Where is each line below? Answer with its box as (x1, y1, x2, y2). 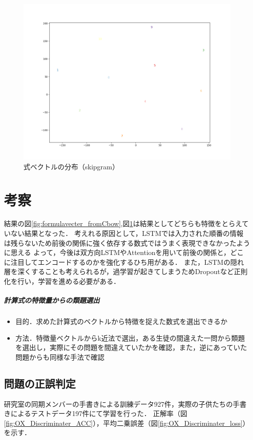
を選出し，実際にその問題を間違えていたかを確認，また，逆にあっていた (15, 342, 247, 352)
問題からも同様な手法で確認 (15, 351, 105, 362)
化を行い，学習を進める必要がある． (4, 276, 120, 286)
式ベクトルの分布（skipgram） (23, 161, 119, 171)
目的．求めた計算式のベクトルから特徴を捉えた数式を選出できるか (15, 316, 228, 326)
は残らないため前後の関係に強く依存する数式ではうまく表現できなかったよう (4, 237, 250, 248)
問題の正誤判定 (4, 375, 76, 391)
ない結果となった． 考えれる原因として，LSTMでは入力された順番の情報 (10, 228, 244, 238)
